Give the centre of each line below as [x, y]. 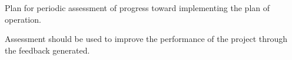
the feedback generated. [47, 50]
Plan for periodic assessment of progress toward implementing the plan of [137, 8]
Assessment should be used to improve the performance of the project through [146, 39]
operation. [23, 19]
